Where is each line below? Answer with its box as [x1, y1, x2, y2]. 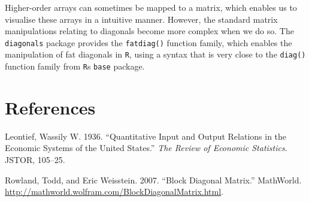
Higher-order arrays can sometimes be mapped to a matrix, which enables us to [5, 1, 297, 13]
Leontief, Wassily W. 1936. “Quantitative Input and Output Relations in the [5, 129, 287, 142]
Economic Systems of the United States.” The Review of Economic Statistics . [5, 141, 287, 154]
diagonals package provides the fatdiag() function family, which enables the [5, 36, 292, 49]
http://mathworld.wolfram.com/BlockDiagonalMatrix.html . [5, 185, 223, 198]
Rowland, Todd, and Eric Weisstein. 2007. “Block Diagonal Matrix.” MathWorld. [5, 173, 302, 186]
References [5, 95, 96, 119]
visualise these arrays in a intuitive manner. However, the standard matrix [5, 13, 278, 25]
